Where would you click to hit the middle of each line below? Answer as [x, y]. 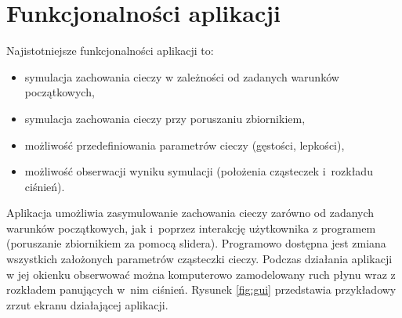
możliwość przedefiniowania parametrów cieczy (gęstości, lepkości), [185, 145]
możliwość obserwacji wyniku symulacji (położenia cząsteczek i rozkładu [199, 171]
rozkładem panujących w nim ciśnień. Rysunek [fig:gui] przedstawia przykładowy [201, 289]
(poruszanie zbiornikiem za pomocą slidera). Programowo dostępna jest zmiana [196, 243]
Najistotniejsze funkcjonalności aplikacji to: [110, 51]
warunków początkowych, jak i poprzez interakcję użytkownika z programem [191, 228]
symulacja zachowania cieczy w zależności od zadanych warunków [182, 76]
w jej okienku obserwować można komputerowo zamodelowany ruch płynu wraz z [201, 274]
